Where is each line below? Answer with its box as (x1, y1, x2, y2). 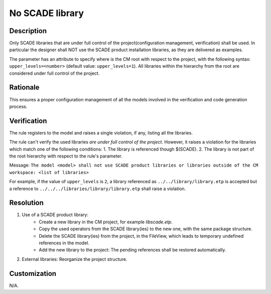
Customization (9, 269, 57, 278)
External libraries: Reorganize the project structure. (22, 256, 127, 262)
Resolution (9, 199, 44, 207)
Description (9, 27, 47, 35)
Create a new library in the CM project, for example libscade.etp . (39, 219, 173, 225)
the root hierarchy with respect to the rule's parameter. (9, 153, 122, 159)
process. (9, 103, 28, 109)
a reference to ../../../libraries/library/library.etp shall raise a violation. (9, 186, 186, 192)
